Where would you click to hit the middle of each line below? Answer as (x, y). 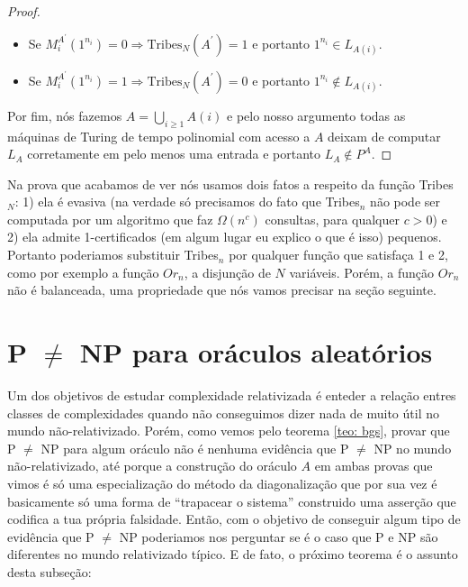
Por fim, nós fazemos (65, 115)
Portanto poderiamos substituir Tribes (113, 255)
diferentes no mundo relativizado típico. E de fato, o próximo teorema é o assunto (233, 554)
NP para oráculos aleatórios (256, 352)
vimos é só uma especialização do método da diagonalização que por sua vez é (222, 483)
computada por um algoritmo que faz (110, 219)
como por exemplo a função (83, 272)
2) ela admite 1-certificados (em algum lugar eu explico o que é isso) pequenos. (225, 237)
